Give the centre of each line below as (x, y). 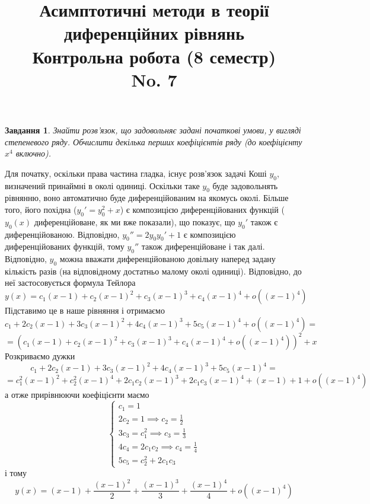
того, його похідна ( (41, 209)
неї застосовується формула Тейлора (70, 283)
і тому (16, 473)
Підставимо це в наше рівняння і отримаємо (85, 310)
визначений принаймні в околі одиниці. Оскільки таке (102, 185)
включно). (34, 153)
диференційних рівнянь (154, 33)
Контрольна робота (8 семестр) (154, 56)
